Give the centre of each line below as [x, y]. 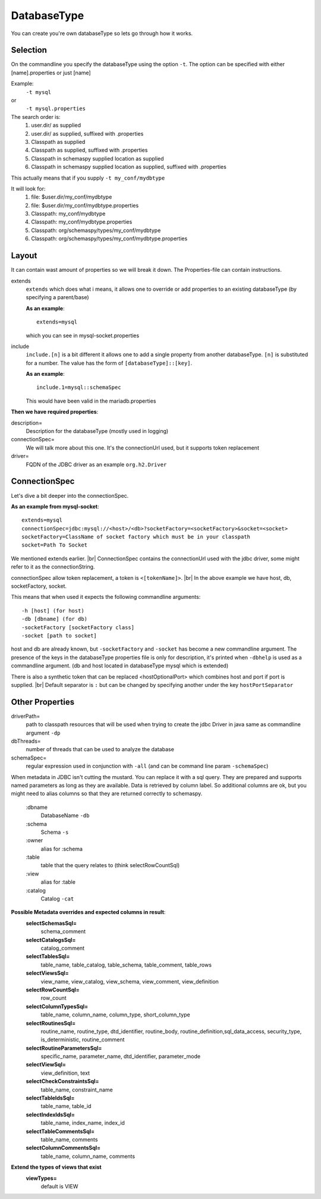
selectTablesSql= [48, 956]
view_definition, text [65, 1073]
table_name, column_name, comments [88, 1156]
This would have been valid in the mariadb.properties [91, 401]
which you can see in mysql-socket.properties [83, 335]
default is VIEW [59, 1186]
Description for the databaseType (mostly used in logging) [97, 431]
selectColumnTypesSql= [57, 1006]
